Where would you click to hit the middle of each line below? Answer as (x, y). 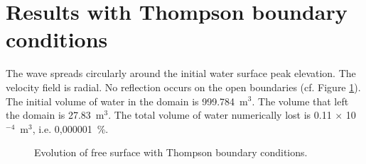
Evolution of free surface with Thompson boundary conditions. (171, 152)
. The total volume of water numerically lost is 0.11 (220, 115)
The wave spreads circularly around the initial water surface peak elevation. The (181, 73)
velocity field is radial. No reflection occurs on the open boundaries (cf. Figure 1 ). (183, 87)
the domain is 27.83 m (55, 115)
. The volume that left (300, 101)
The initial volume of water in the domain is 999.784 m (127, 101)
